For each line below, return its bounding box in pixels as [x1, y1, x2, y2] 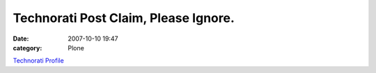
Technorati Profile [13, 56, 64, 65]
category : [13, 43, 42, 52]
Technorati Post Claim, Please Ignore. [13, 10, 235, 25]
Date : [13, 34, 29, 43]
